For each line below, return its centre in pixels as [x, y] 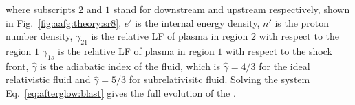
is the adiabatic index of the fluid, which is [130, 66]
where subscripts [41, 9]
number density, [39, 36]
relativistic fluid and [48, 79]
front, [17, 66]
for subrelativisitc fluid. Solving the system [219, 79]
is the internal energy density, [197, 22]
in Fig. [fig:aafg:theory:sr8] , [64, 22]
